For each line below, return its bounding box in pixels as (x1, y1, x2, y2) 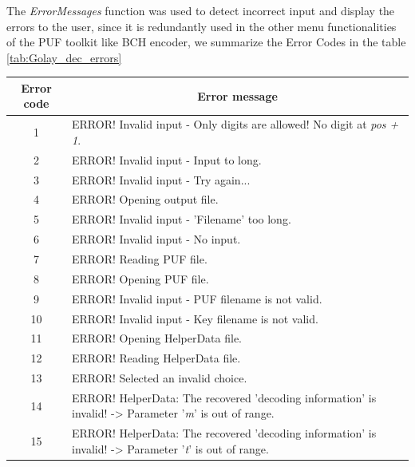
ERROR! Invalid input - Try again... (72, 171, 251, 188)
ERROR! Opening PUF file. (72, 270, 209, 287)
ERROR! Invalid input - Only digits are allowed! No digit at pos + (72, 116, 399, 133)
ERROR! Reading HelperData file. (72, 350, 241, 366)
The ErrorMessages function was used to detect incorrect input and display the (6, 2, 395, 18)
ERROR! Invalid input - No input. (72, 231, 241, 247)
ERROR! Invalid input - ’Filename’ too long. (72, 211, 291, 228)
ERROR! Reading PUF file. (72, 250, 207, 267)
